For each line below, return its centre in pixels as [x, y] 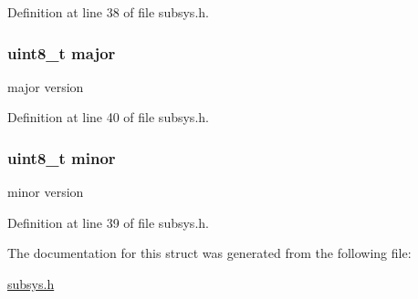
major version [46, 86]
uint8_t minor [62, 157]
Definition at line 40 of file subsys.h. [108, 117]
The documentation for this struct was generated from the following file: [209, 253]
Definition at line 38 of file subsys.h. [108, 12]
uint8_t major [62, 52]
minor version [46, 192]
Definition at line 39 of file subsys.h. [108, 222]
